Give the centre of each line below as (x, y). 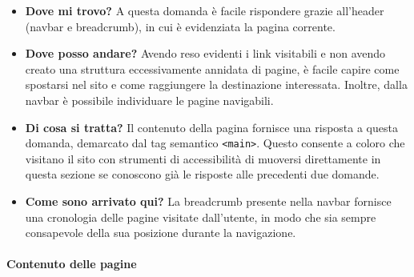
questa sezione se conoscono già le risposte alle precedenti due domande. (202, 174)
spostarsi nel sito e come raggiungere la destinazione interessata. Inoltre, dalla (216, 84)
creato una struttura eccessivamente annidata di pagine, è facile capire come (212, 68)
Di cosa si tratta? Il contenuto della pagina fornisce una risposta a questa (211, 127)
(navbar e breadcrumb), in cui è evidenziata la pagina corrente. (180, 26)
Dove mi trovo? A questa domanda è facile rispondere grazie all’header (205, 10)
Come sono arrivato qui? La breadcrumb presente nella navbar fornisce (208, 201)
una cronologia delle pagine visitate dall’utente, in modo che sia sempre (201, 217)
